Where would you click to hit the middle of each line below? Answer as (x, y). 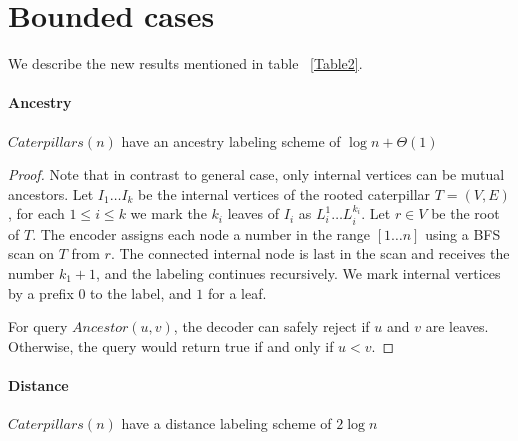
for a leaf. (237, 292)
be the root (465, 213)
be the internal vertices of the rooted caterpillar (284, 193)
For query (38, 326)
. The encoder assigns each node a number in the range (201, 233)
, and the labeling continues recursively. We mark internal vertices (298, 272)
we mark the (168, 213)
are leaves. (457, 326)
